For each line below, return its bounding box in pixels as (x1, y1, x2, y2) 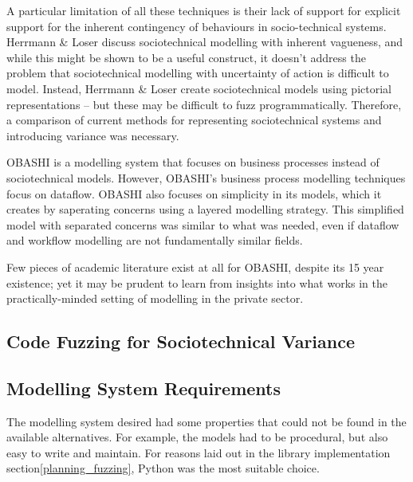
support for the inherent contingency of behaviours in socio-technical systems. (6, 18, 387, 34)
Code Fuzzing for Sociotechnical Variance (6, 329, 355, 354)
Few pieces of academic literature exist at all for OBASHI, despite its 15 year (6, 258, 384, 275)
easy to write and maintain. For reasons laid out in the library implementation (6, 444, 391, 460)
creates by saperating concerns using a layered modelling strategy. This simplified (6, 201, 404, 217)
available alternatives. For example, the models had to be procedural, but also (6, 429, 388, 445)
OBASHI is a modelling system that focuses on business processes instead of (6, 154, 380, 170)
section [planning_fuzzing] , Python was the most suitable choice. (6, 460, 320, 476)
